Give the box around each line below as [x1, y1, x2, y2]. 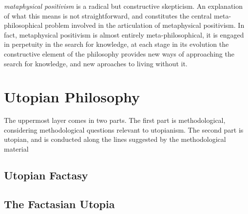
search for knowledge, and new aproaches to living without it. [4, 58, 188, 68]
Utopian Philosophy [4, 87, 140, 107]
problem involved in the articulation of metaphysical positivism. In [45, 20, 245, 30]
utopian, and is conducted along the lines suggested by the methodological [4, 134, 226, 144]
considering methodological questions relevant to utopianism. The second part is [4, 124, 244, 135]
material [4, 144, 29, 154]
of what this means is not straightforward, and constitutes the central [4, 10, 212, 20]
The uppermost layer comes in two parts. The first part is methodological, [4, 115, 226, 125]
